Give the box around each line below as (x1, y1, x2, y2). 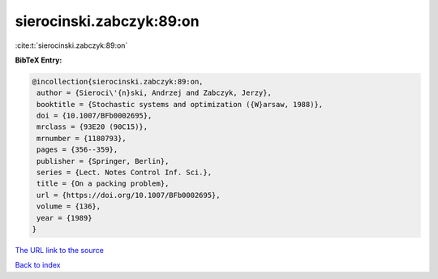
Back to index (15, 260, 61, 270)
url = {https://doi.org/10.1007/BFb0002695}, (36, 191, 221, 200)
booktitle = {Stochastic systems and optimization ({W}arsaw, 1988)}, (36, 100, 324, 109)
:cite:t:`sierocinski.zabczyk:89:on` (15, 41, 128, 50)
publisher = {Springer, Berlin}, (36, 157, 170, 165)
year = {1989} (36, 213, 92, 222)
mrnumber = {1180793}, (36, 134, 127, 143)
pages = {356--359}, (36, 145, 118, 154)
